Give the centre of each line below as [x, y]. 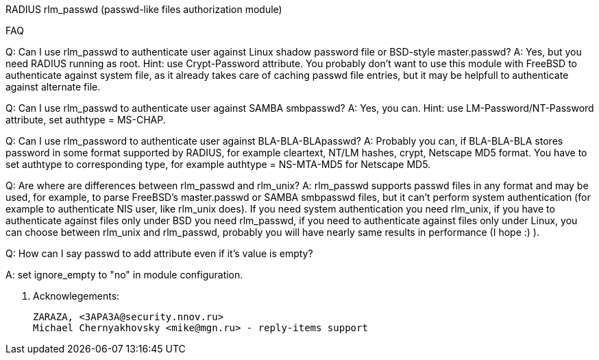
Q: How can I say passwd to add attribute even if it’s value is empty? [159, 253]
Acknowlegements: [76, 296]
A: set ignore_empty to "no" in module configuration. [124, 275]
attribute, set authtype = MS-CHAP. [86, 120]
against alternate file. [53, 87]
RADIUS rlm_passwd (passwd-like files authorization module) [144, 9]
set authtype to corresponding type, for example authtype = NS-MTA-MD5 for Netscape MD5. [218, 164]
